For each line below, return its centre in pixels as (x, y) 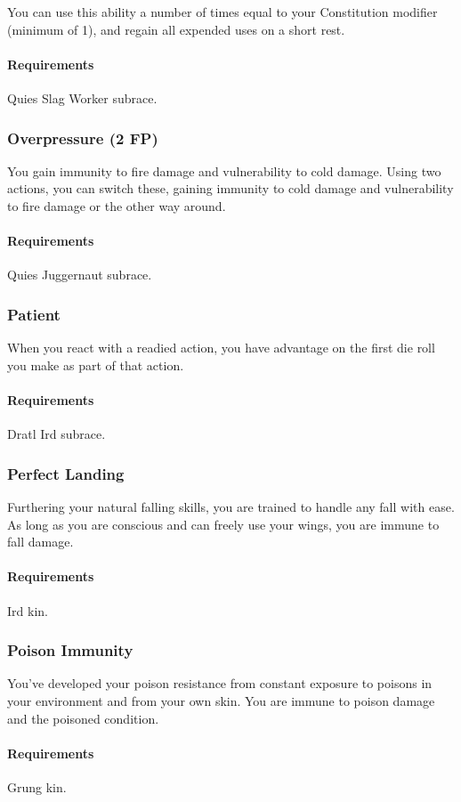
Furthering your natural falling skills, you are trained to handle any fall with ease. (231, 506)
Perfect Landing (66, 473)
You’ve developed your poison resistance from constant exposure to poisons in (220, 683)
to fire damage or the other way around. (117, 205)
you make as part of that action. (96, 365)
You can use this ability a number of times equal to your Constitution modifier (222, 12)
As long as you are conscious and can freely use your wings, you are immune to (223, 524)
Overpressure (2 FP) (83, 138)
